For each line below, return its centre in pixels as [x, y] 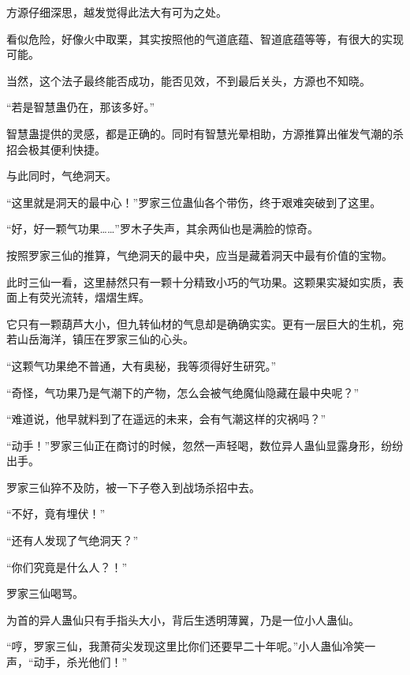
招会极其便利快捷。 [56, 149]
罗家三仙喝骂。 [45, 593]
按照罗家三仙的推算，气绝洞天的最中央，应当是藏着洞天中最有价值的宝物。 [199, 255]
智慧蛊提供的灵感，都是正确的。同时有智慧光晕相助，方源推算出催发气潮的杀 [205, 133]
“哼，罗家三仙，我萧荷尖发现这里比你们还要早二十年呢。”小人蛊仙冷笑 [186, 646]
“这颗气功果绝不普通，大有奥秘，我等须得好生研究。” [142, 365]
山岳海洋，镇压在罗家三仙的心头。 [105, 339]
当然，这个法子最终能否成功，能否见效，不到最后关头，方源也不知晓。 [188, 80]
